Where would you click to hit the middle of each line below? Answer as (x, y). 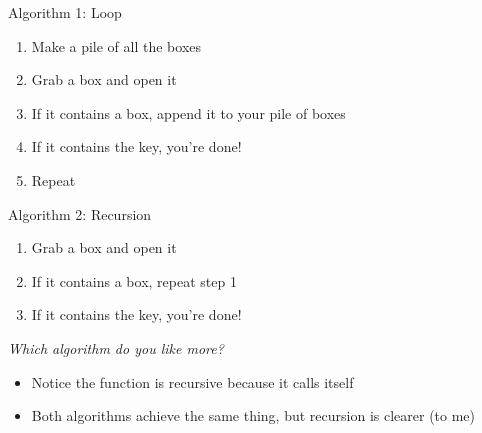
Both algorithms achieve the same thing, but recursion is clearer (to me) (253, 415)
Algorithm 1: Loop (65, 12)
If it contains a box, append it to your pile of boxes (188, 112)
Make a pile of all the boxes (116, 45)
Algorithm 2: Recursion (80, 213)
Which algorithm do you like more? (116, 347)
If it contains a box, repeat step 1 (134, 280)
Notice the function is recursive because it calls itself (192, 381)
